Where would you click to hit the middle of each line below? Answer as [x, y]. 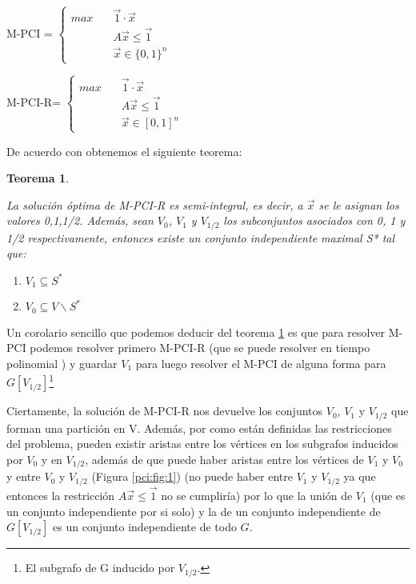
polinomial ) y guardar [62, 364]
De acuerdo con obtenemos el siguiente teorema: [124, 151]
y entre [24, 476]
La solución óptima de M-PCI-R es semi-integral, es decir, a [155, 204]
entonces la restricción [61, 496]
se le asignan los [359, 204]
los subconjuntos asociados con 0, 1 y [314, 220]
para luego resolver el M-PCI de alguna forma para [261, 364]
